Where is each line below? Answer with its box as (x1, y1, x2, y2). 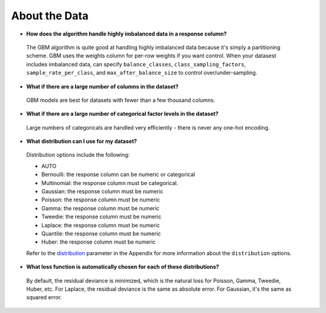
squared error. (26, 294, 62, 301)
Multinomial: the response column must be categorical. (41, 179, 178, 186)
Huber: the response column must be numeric (41, 238, 156, 245)
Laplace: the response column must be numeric (41, 221, 160, 229)
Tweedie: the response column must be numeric (41, 213, 162, 220)
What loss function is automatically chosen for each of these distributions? (26, 263, 220, 271)
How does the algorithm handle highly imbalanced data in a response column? (26, 30, 227, 37)
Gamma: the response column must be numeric (41, 204, 160, 212)
